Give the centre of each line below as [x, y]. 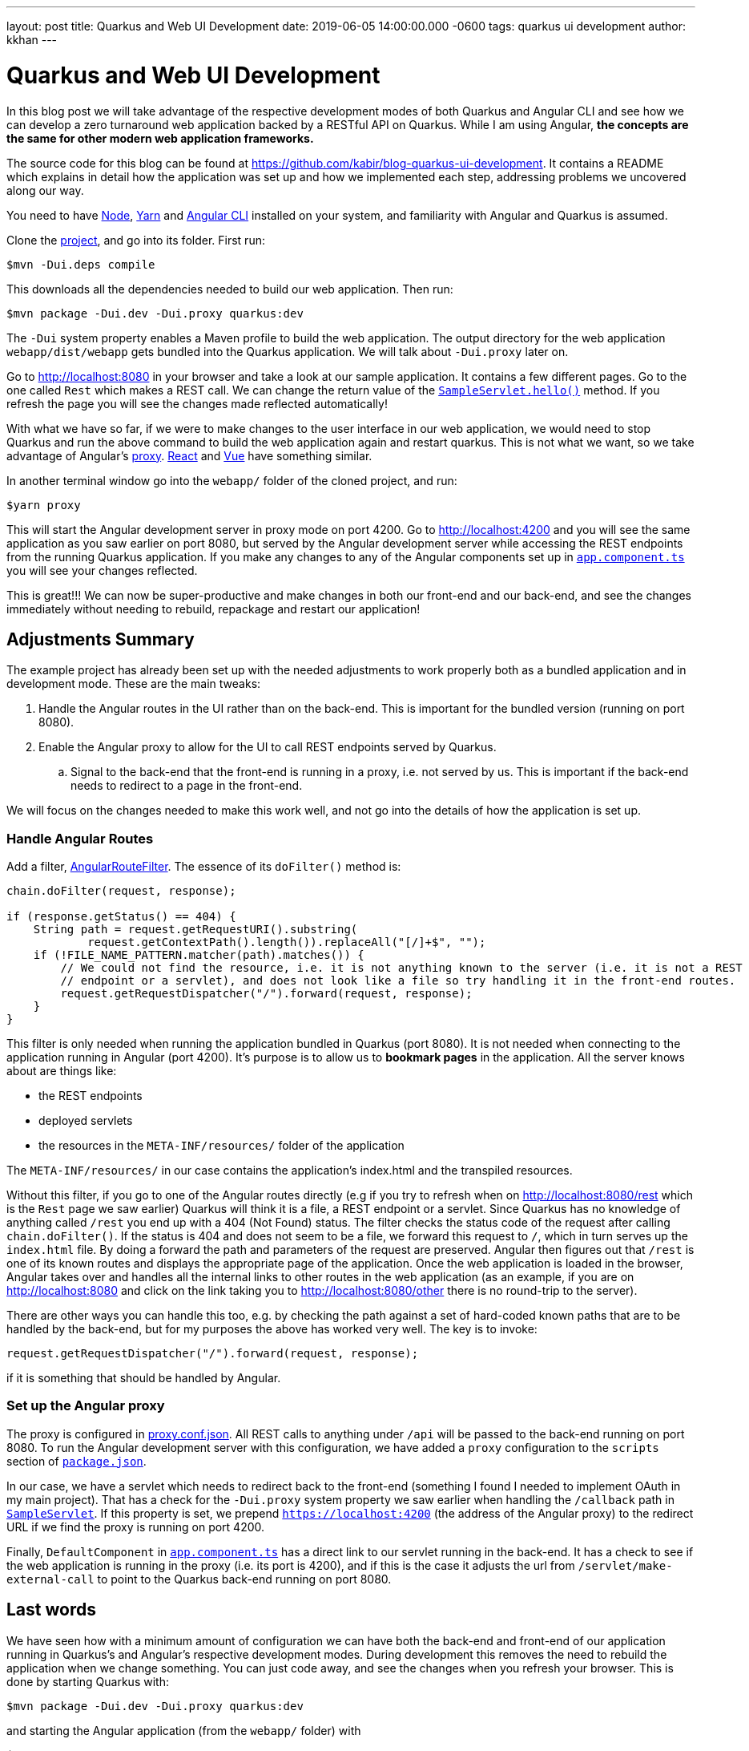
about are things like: [62, 1071]
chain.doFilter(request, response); [121, 891]
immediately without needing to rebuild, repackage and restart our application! [213, 609]
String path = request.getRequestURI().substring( [195, 930]
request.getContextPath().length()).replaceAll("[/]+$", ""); [287, 942]
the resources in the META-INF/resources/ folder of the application [221, 1146]
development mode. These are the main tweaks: [134, 684]
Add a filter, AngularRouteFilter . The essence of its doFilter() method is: [204, 867]
